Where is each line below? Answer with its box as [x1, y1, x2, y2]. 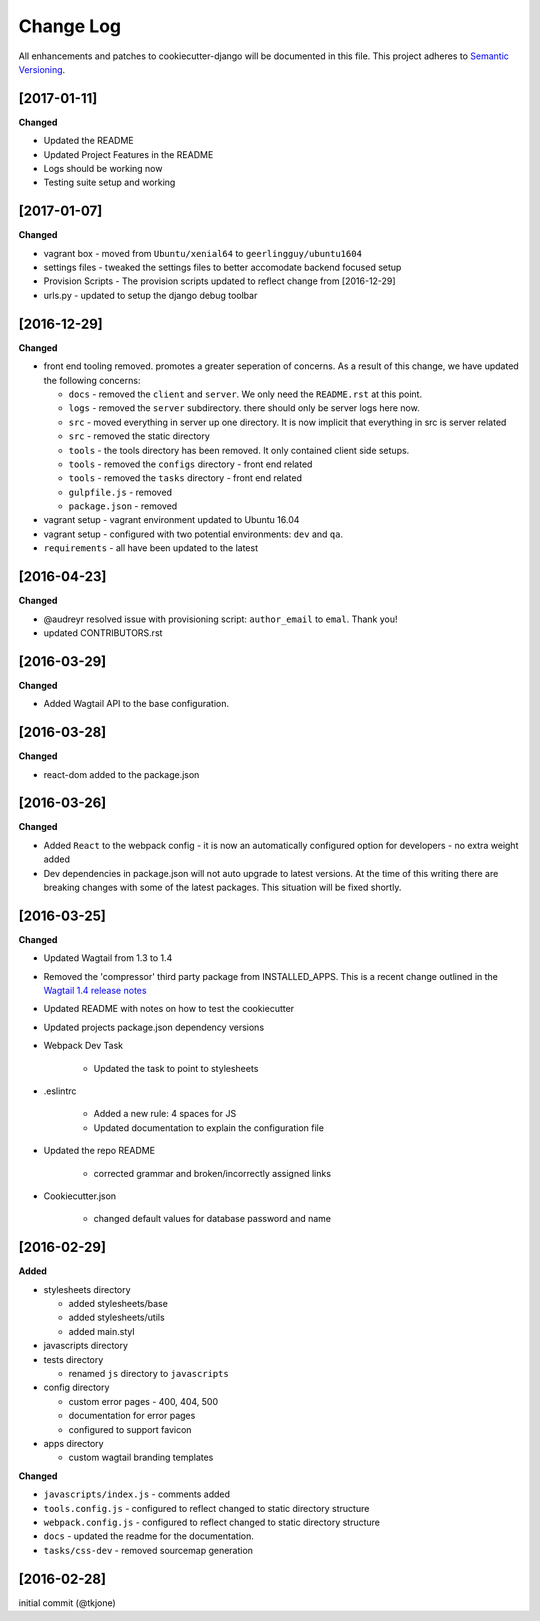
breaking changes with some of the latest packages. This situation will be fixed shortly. [43, 881, 402, 893]
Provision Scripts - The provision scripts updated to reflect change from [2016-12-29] [43, 275, 396, 287]
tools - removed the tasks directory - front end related [68, 472, 303, 484]
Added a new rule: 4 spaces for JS [93, 1108, 237, 1120]
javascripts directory [43, 1340, 129, 1352]
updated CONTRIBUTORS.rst [43, 626, 163, 639]
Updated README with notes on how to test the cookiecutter [43, 1003, 295, 1015]
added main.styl [68, 1325, 135, 1337]
